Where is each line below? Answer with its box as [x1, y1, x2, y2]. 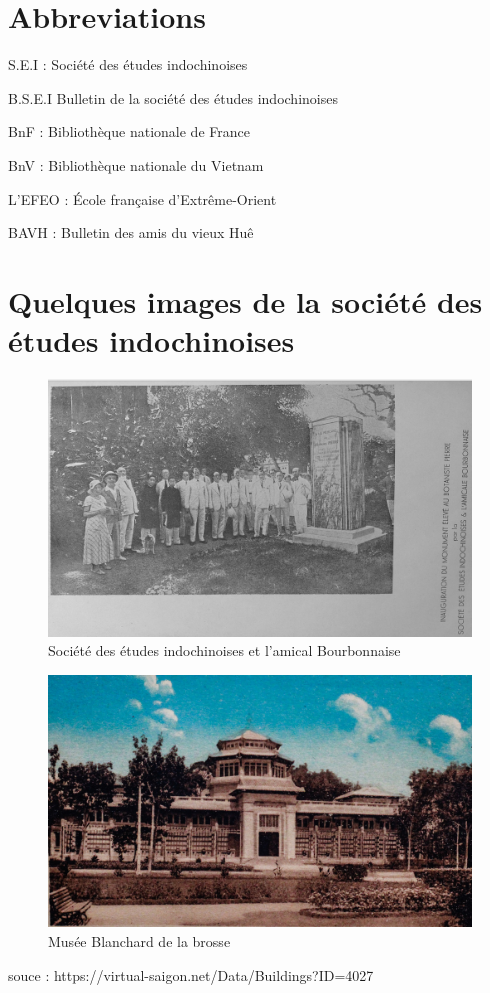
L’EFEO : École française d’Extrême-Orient [8, 188, 277, 209]
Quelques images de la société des [8, 280, 483, 321]
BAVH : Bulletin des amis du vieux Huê [8, 222, 254, 243]
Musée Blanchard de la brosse [48, 931, 231, 952]
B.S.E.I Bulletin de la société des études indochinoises [8, 87, 338, 108]
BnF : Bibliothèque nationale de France [8, 121, 250, 142]
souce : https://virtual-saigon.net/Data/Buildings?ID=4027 [8, 964, 374, 985]
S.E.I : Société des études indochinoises [8, 54, 248, 75]
